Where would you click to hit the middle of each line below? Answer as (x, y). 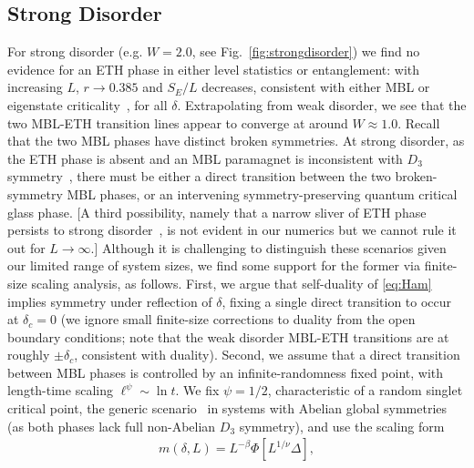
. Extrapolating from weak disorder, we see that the (322, 104)
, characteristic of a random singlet (365, 390)
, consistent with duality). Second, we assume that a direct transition (267, 355)
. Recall (419, 122)
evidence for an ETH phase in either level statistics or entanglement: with (214, 69)
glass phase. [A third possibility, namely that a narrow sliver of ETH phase (217, 212)
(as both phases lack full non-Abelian (112, 426)
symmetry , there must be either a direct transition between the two (199, 176)
